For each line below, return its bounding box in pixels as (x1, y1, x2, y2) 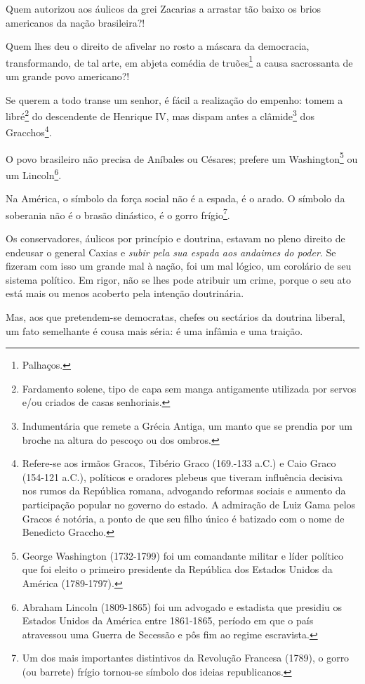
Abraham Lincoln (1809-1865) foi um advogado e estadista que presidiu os (22, 599, 342, 614)
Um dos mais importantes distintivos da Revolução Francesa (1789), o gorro (22, 650, 350, 665)
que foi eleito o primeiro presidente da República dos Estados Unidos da (22, 562, 333, 577)
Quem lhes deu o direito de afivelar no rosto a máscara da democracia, (6, 39, 310, 53)
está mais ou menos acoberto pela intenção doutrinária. (6, 286, 244, 301)
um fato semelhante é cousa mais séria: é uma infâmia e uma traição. (6, 323, 303, 338)
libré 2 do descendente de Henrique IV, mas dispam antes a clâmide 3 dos (6, 107, 314, 123)
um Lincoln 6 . (6, 165, 62, 182)
